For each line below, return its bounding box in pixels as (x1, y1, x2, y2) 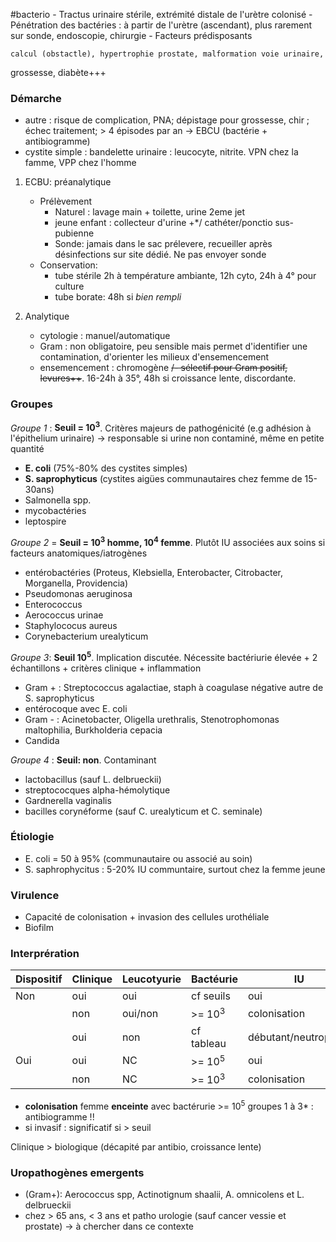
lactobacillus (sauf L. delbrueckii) (24, 773, 162, 785)
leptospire (24, 515, 67, 528)
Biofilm (24, 922, 54, 934)
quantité (10, 443, 45, 455)
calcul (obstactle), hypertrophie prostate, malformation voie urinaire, (10, 49, 325, 59)
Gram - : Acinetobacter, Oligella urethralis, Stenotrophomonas (24, 713, 280, 725)
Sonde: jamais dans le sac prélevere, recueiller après (54, 238, 273, 250)
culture (54, 280, 85, 293)
